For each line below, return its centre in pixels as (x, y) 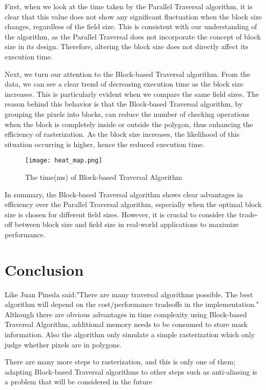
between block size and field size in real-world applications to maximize (127, 224)
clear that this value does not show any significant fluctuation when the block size (133, 16)
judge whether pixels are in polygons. (63, 344)
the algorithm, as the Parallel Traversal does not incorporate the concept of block (133, 36)
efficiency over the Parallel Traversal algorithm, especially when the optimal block (133, 204)
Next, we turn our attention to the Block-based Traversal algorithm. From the (128, 74)
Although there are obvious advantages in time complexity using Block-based (126, 314)
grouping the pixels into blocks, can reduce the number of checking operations (127, 114)
